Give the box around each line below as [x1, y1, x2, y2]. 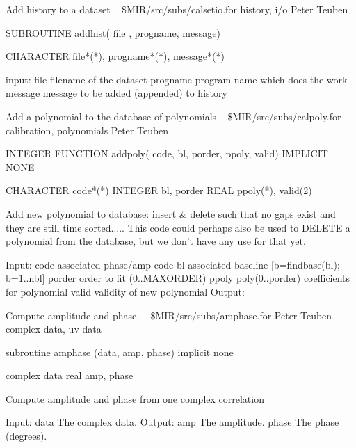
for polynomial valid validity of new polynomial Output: [6, 284, 245, 298]
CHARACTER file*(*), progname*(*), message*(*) [6, 49, 225, 63]
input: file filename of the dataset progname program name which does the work [6, 72, 348, 86]
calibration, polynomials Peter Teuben [6, 122, 169, 137]
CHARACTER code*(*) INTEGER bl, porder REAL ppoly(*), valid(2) [6, 183, 312, 198]
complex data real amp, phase [6, 368, 133, 383]
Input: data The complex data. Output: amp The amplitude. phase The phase [6, 415, 339, 429]
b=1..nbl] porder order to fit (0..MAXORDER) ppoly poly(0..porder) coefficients [6, 271, 350, 285]
